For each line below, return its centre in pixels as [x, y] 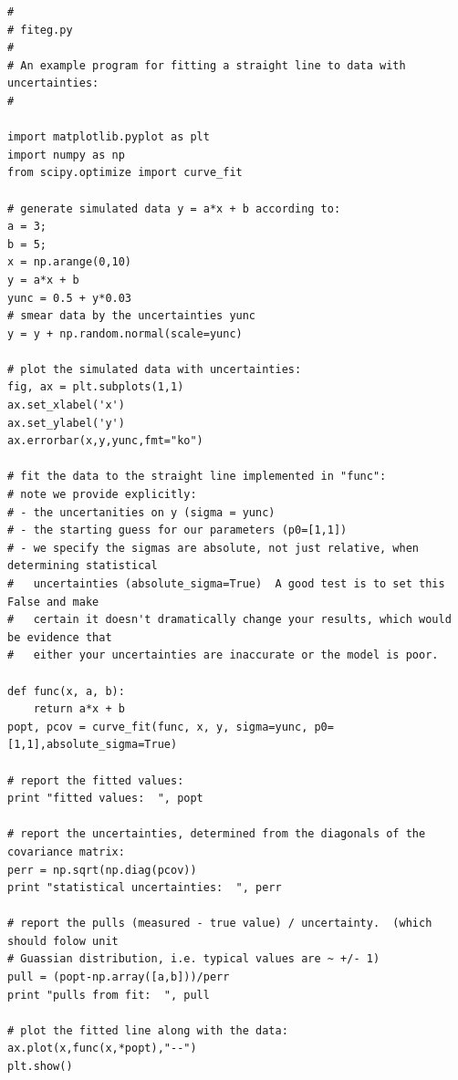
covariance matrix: [66, 852]
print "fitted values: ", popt [105, 799]
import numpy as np [66, 155]
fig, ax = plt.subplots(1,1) [96, 387]
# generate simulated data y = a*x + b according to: [174, 208]
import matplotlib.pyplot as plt [109, 137]
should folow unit [63, 941]
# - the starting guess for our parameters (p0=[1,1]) [177, 530]
